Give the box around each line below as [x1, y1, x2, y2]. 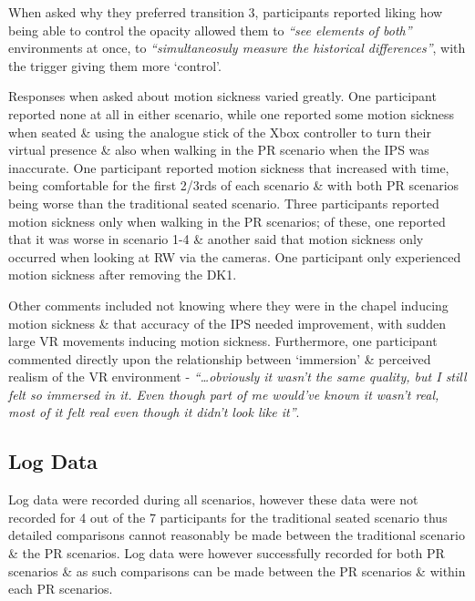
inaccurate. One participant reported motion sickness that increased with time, [8, 158, 449, 177]
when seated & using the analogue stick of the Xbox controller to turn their [8, 122, 431, 141]
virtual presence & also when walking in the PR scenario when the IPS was [8, 140, 429, 159]
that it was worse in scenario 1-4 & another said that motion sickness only [8, 229, 424, 249]
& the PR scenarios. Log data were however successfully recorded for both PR [8, 544, 445, 563]
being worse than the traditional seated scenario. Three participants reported [8, 193, 439, 212]
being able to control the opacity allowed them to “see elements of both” [8, 20, 412, 39]
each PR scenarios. [8, 579, 113, 598]
